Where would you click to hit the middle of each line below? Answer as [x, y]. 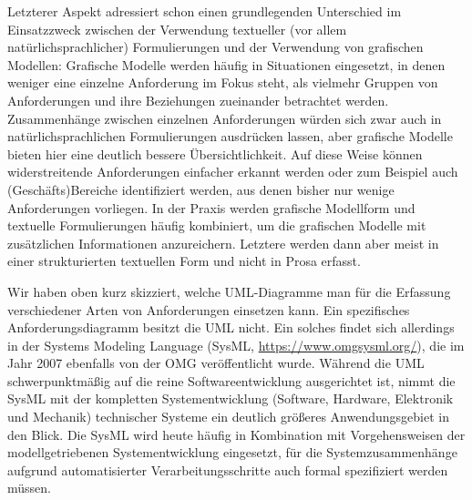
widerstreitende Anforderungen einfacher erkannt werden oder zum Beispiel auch [233, 172]
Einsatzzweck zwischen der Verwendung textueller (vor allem [177, 29]
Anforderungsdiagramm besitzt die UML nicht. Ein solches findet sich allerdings [231, 327]
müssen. [29, 488]
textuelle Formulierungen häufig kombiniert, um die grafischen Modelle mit [217, 225]
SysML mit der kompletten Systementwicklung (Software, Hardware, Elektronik [231, 398]
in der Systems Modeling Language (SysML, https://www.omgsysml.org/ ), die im [236, 345]
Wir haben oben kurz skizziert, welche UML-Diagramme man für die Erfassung [229, 291]
